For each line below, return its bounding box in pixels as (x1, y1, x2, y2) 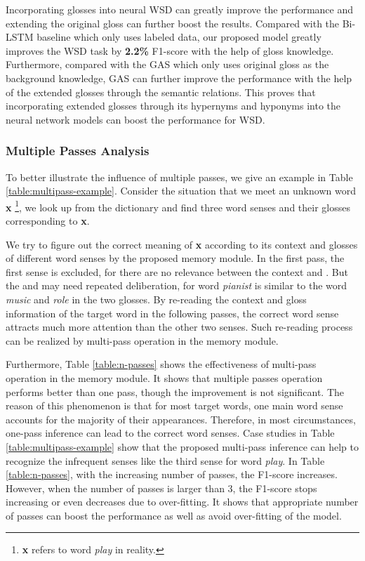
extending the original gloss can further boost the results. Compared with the (6, 15, 340, 30)
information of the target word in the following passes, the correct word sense (6, 305, 339, 320)
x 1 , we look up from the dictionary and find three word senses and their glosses (6, 197, 350, 214)
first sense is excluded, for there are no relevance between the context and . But (6, 264, 348, 279)
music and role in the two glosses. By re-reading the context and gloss (6, 291, 307, 306)
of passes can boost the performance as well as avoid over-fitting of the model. (6, 508, 342, 522)
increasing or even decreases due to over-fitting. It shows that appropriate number (6, 494, 359, 509)
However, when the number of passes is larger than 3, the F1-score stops (6, 480, 317, 495)
